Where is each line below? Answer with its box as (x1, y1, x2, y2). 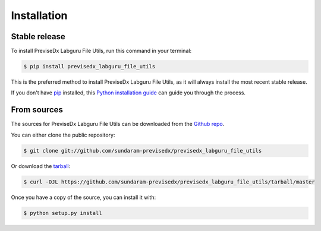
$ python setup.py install (23, 210, 102, 216)
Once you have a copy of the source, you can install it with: (11, 194, 156, 201)
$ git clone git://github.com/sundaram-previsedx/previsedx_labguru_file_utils (23, 147, 262, 154)
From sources (11, 105, 64, 115)
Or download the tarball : (11, 162, 71, 169)
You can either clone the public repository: (11, 131, 115, 138)
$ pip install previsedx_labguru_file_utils (23, 63, 156, 70)
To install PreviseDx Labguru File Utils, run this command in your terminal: (11, 48, 192, 55)
